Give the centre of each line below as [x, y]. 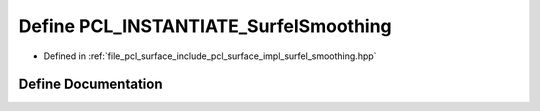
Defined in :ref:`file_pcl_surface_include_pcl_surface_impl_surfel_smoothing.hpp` [210, 56]
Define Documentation [90, 84]
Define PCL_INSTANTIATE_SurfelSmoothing [205, 26]
